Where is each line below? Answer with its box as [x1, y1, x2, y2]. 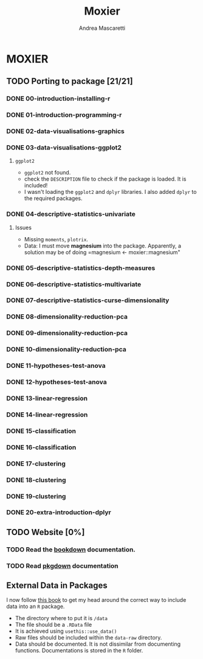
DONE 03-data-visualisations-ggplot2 [6, 143, 122, 152]
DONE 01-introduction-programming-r [6, 111, 122, 119]
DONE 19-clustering [6, 492, 66, 500]
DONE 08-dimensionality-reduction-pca [6, 312, 128, 321]
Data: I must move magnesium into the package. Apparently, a [24, 242, 181, 249]
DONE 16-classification [6, 443, 77, 451]
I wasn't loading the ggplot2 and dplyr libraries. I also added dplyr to [24, 188, 197, 196]
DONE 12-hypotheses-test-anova [6, 378, 108, 387]
